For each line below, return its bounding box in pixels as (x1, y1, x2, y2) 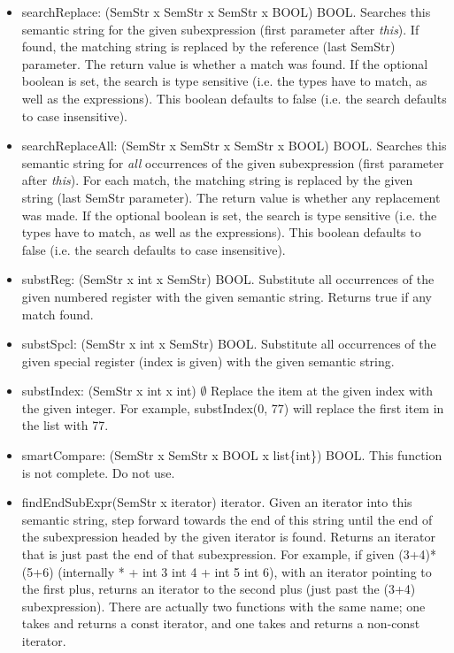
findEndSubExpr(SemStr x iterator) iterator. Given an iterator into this (21, 493, 412, 511)
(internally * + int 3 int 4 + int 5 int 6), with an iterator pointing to (58, 562, 432, 580)
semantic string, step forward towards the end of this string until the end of (21, 510, 433, 528)
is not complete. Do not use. (21, 463, 175, 481)
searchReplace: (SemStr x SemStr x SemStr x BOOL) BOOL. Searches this (21, 3, 431, 20)
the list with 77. (21, 416, 109, 434)
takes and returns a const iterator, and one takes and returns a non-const (21, 614, 420, 633)
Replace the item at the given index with (211, 381, 434, 400)
